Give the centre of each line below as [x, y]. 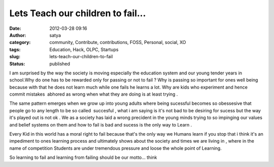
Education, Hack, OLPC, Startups [84, 49]
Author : [18, 35]
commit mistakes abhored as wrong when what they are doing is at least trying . [94, 94]
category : [20, 43]
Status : [17, 64]
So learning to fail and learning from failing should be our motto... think [83, 157]
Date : [15, 28]
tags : [15, 49]
